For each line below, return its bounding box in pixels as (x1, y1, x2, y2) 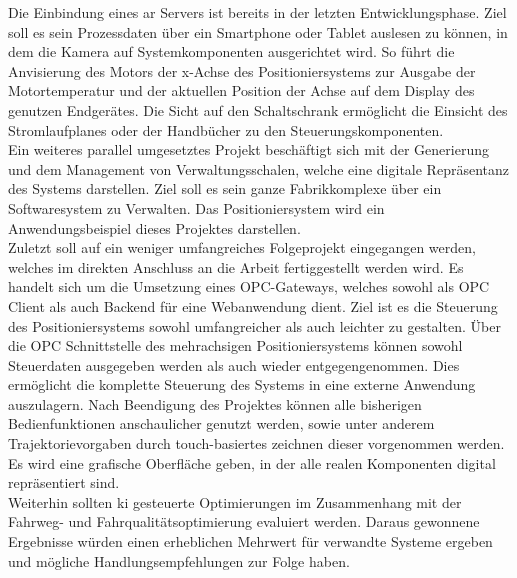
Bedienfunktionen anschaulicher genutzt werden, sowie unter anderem (8, 413, 435, 434)
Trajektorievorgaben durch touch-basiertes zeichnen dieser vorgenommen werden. (8, 433, 505, 454)
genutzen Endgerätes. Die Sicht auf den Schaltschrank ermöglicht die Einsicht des (8, 99, 508, 120)
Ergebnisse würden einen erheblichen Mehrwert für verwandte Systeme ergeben (8, 531, 493, 552)
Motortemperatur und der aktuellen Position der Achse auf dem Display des (8, 80, 475, 101)
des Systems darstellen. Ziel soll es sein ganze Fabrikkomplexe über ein (8, 178, 442, 199)
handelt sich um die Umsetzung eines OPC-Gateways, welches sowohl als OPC (8, 276, 490, 297)
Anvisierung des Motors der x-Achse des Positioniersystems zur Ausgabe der (8, 60, 476, 81)
